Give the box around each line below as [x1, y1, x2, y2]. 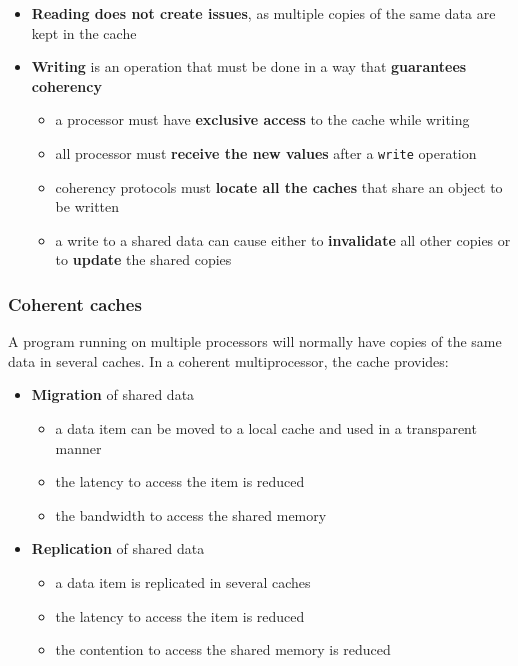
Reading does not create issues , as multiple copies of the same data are [31, 3, 496, 23]
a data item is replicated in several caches [55, 571, 311, 592]
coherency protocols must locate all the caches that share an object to [55, 176, 503, 197]
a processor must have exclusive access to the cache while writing [55, 109, 470, 130]
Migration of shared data [31, 384, 195, 405]
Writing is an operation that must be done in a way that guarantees [31, 56, 467, 77]
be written [55, 196, 120, 217]
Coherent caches [8, 291, 142, 316]
